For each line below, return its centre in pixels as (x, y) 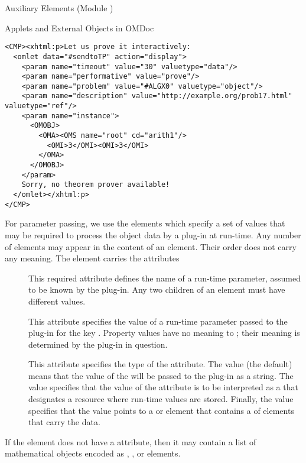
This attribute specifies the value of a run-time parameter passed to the (158, 321)
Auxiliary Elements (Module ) (59, 8)
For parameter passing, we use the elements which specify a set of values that (145, 223)
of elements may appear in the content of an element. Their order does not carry (151, 246)
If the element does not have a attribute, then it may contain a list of (131, 441)
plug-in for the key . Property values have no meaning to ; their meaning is (164, 333)
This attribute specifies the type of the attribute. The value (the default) (160, 364)
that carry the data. (64, 422)
